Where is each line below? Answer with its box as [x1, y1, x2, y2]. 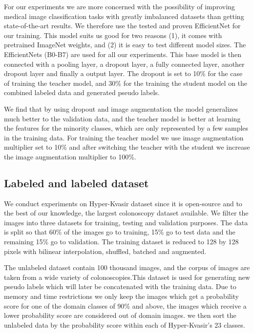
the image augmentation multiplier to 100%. [4, 151, 136, 161]
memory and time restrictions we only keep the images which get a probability [4, 291, 239, 301]
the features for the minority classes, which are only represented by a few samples [4, 123, 249, 133]
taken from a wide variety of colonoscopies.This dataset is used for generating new [4, 272, 250, 282]
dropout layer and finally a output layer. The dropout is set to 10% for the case [4, 68, 243, 78]
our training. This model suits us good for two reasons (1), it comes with [4, 30, 222, 40]
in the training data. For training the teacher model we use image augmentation [4, 132, 244, 142]
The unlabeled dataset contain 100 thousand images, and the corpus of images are [4, 262, 250, 273]
